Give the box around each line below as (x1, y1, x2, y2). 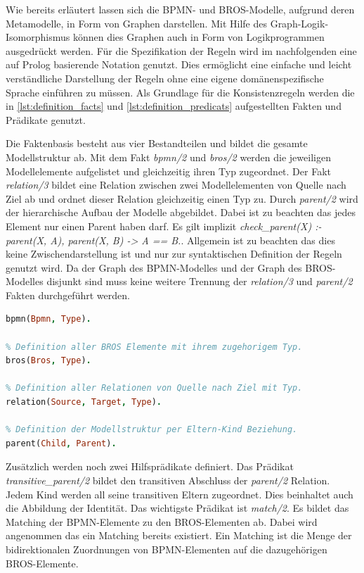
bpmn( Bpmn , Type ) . (6, 314, 91, 325)
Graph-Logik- (270, 15, 329, 30)
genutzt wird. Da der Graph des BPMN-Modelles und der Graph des (6, 260, 302, 275)
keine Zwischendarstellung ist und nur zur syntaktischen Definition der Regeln (6, 246, 342, 261)
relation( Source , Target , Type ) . (6, 397, 162, 408)
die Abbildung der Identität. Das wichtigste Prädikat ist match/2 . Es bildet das (6, 500, 349, 515)
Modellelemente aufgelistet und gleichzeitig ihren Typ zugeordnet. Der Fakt (6, 163, 331, 178)
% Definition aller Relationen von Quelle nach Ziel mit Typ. (6, 383, 303, 393)
